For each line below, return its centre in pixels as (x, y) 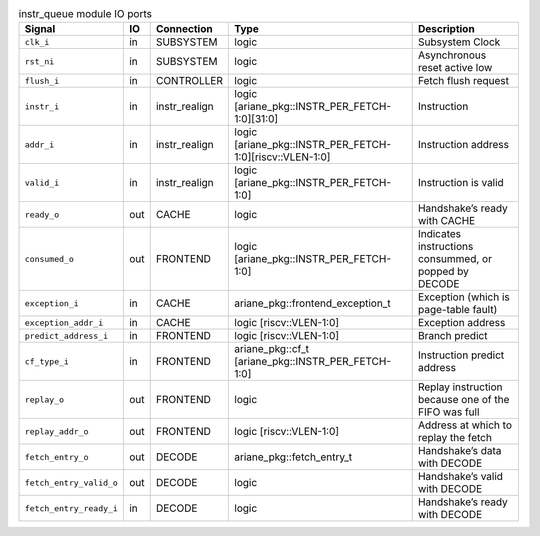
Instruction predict (461, 355)
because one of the (463, 400)
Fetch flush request (463, 81)
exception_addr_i (64, 322)
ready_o (42, 214)
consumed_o (49, 258)
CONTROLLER (189, 81)
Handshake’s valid (460, 477)
